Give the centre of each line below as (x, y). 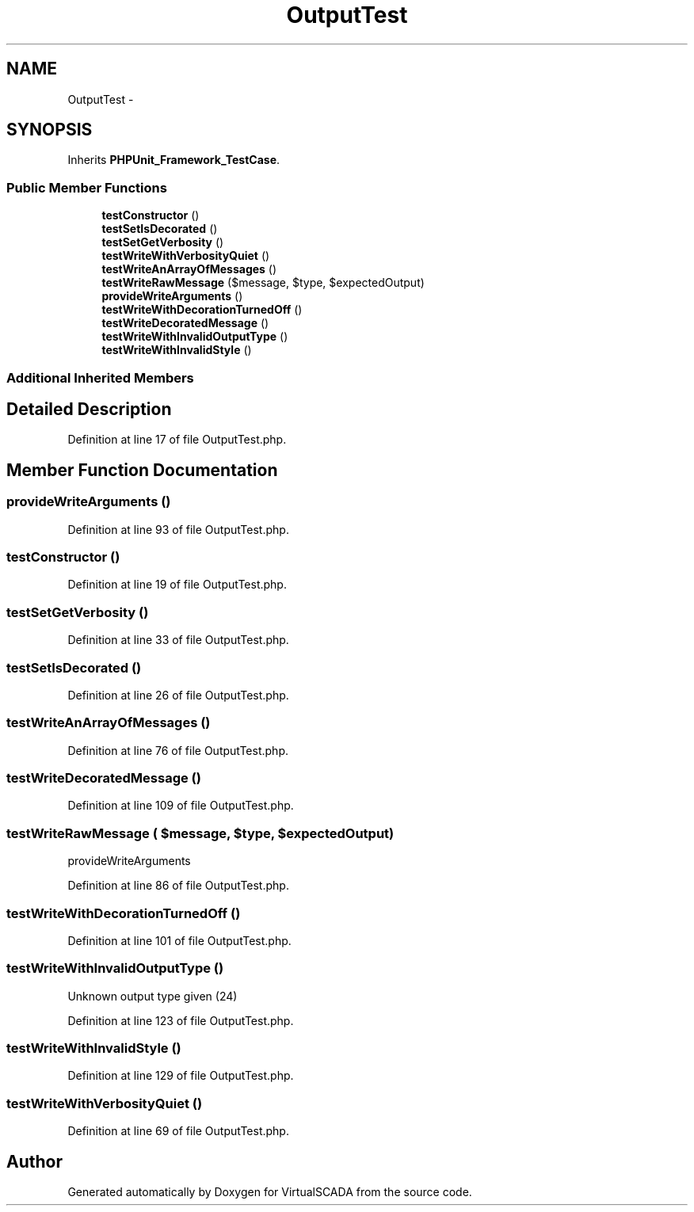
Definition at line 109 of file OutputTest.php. (181, 806)
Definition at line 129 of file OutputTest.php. (181, 1076)
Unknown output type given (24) (153, 996)
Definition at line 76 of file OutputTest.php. (178, 750)
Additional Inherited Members (100, 377)
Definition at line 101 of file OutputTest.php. (179, 940)
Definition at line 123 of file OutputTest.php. (181, 1020)
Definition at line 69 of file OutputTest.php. (178, 1131)
